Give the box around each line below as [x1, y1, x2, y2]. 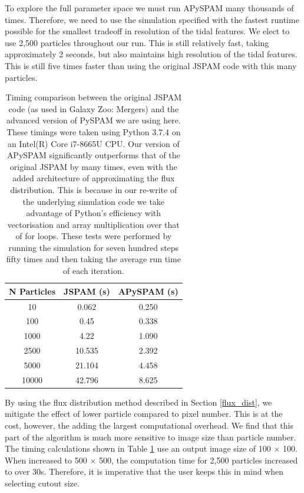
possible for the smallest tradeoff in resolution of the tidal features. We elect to [5, 25, 290, 37]
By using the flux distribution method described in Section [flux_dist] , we [5, 396, 272, 408]
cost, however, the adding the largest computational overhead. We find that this [5, 419, 293, 431]
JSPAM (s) [64, 285, 110, 297]
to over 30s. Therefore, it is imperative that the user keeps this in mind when [5, 465, 284, 478]
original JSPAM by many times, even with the [9, 160, 177, 172]
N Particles [9, 285, 56, 297]
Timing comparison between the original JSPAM [5, 91, 182, 103]
